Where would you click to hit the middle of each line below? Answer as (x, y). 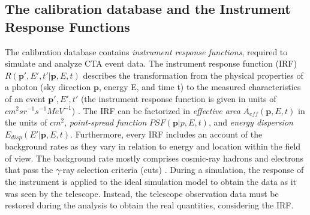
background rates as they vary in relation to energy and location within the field (153, 146)
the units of (26, 122)
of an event (25, 98)
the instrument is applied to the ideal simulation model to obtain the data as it (151, 181)
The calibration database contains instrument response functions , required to (146, 51)
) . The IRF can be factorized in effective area (156, 110)
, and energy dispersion (251, 122)
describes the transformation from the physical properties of (193, 75)
